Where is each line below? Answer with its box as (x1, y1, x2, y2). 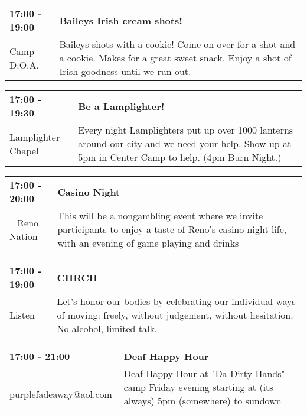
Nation (9, 229, 38, 243)
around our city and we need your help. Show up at (78, 137, 292, 150)
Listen (9, 308, 35, 322)
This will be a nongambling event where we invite (57, 209, 263, 222)
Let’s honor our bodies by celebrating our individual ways (57, 294, 296, 308)
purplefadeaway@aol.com (9, 387, 112, 401)
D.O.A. (9, 57, 40, 72)
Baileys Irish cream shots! (59, 13, 182, 27)
